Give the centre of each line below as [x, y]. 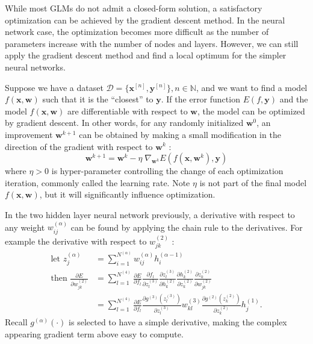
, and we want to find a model [252, 87]
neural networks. [35, 67]
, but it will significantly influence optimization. [127, 194]
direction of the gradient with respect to [79, 146]
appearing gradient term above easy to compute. [94, 333]
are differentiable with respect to [127, 111]
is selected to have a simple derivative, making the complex [178, 322]
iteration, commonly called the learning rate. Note [98, 182]
